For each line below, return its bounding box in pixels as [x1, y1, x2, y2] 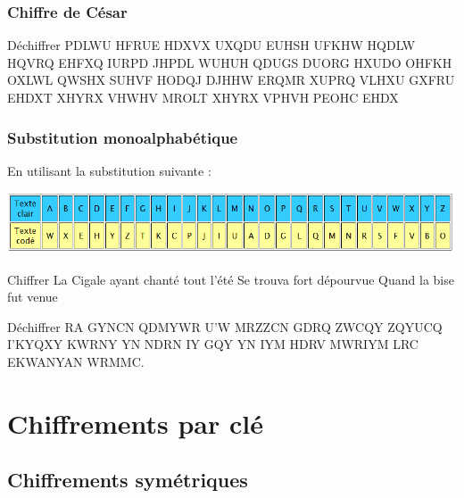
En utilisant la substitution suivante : [7, 161, 211, 179]
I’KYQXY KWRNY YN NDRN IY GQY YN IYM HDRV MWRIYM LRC [7, 335, 418, 353]
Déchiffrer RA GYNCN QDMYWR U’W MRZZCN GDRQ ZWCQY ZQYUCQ [7, 317, 443, 336]
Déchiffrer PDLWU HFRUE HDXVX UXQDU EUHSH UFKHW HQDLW [7, 36, 416, 54]
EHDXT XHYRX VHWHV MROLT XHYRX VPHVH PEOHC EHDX [7, 88, 399, 106]
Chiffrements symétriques [7, 466, 248, 494]
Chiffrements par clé [7, 404, 263, 441]
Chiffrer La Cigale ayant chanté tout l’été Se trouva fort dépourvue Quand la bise [7, 270, 454, 288]
